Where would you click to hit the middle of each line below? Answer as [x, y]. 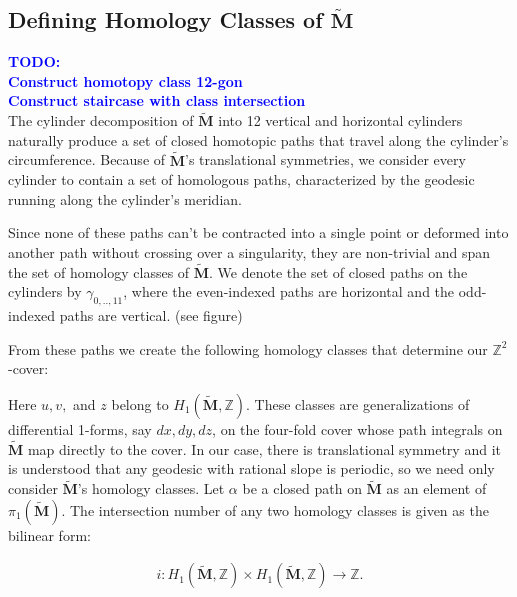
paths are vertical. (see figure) [151, 315]
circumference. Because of [87, 159]
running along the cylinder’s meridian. [125, 198]
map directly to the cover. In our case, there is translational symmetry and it [264, 448]
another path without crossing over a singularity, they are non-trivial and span [249, 251]
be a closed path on [302, 488]
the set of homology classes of [99, 271]
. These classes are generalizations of [357, 403]
